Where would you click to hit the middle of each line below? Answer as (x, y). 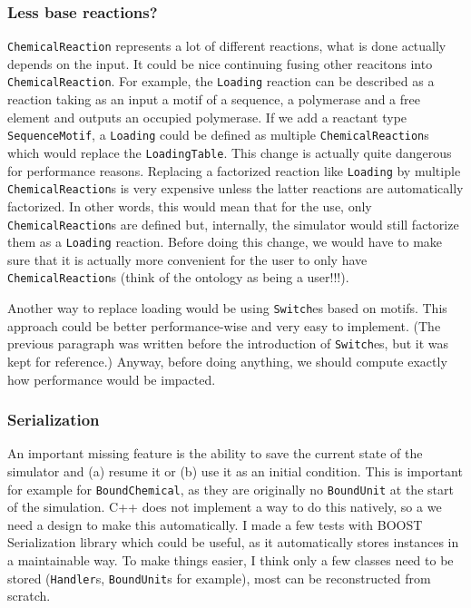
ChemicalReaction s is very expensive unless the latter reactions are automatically (235, 188)
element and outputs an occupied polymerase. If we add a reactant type (207, 117)
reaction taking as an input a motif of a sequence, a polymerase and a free (214, 99)
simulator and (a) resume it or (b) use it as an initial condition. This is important (235, 471)
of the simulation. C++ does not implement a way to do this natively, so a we (225, 507)
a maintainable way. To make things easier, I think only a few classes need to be (231, 560)
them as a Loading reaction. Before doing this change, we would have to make (225, 242)
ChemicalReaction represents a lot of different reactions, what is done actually (227, 46)
